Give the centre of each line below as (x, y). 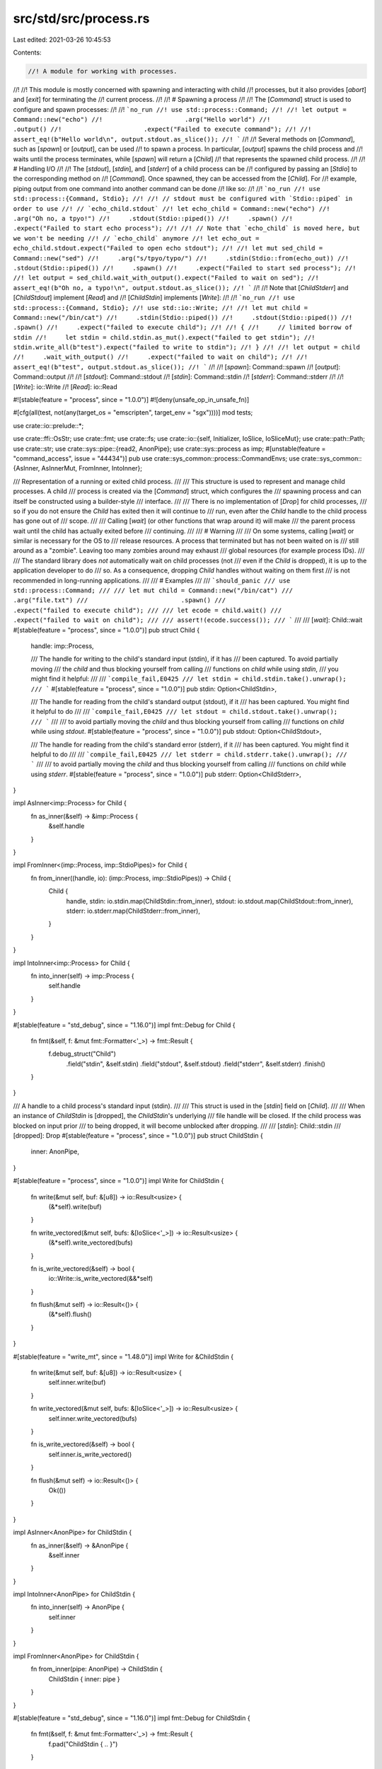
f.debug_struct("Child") (82, 1054)
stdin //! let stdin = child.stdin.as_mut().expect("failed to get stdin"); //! (164, 337)
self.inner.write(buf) (77, 1383)
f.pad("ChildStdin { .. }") (83, 1744)
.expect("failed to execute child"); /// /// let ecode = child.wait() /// (147, 610)
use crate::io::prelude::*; (48, 425)
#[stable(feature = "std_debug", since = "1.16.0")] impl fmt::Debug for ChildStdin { (132, 1718)
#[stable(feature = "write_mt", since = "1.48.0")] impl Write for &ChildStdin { (123, 1356)
